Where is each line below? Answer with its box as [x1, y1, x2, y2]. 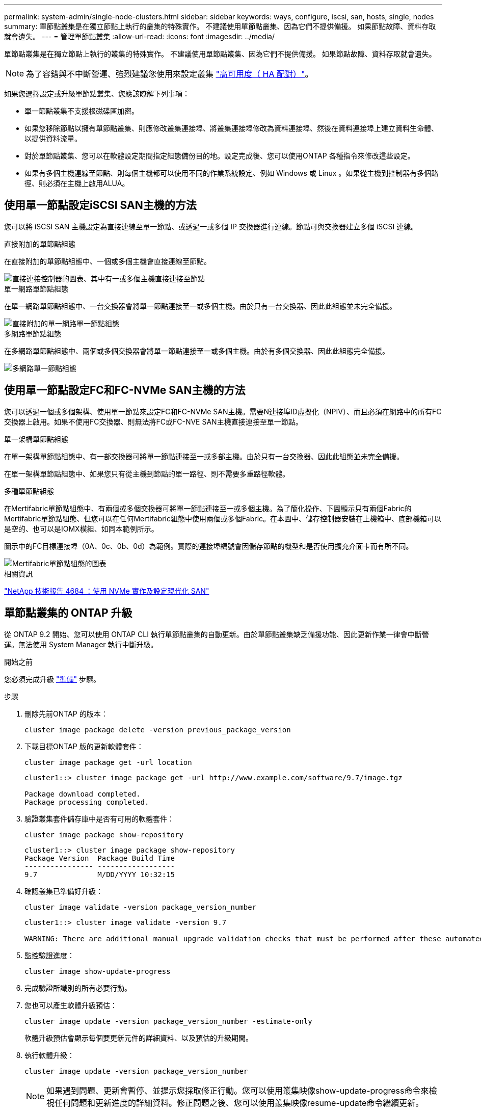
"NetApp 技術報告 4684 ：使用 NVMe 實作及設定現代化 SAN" [4, 586, 209, 595]
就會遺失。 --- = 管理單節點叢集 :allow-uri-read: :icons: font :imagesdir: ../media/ [4, 32, 275, 41]
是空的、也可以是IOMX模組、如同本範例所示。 [4, 524, 158, 533]
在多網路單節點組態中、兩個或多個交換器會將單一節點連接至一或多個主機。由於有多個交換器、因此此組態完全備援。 [4, 346, 389, 355]
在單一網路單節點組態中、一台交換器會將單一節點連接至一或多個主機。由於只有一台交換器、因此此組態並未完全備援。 [4, 301, 396, 310]
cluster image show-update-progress [24, 967, 171, 975]
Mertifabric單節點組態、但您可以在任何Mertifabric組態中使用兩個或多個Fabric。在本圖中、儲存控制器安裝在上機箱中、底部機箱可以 [4, 514, 442, 523]
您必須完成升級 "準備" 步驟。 [4, 674, 100, 683]
